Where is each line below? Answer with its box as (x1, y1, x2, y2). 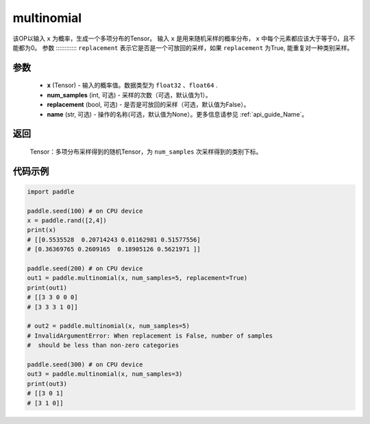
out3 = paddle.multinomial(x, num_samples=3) (27, 370, 183, 378)
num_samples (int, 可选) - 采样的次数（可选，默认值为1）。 (47, 91, 212, 99)
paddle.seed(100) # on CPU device (27, 207, 143, 215)
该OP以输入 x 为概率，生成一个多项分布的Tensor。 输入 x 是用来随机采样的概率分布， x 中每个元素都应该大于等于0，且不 (12, 34, 356, 43)
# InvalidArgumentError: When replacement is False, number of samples (27, 331, 273, 340)
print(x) (27, 226, 57, 234)
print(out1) (27, 283, 68, 292)
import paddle (27, 187, 75, 196)
